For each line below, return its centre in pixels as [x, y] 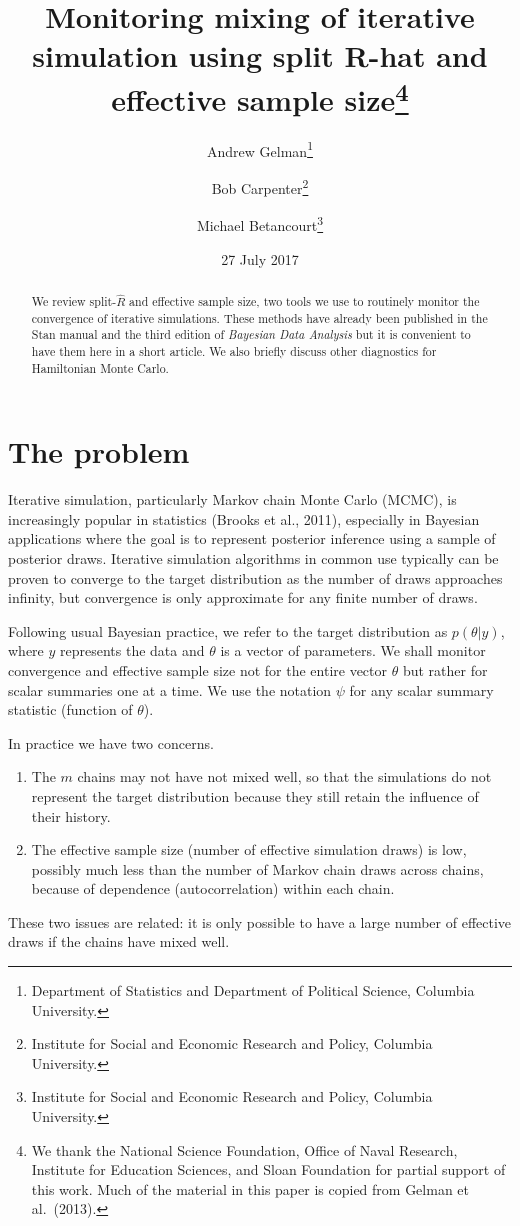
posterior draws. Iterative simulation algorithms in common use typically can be [253, 557]
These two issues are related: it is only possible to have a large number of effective [260, 921]
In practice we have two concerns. [111, 742]
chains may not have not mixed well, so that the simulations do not [284, 776]
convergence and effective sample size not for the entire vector [198, 669]
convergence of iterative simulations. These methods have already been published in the [259, 317]
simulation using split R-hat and [260, 55]
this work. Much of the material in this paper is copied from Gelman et [250, 1188]
